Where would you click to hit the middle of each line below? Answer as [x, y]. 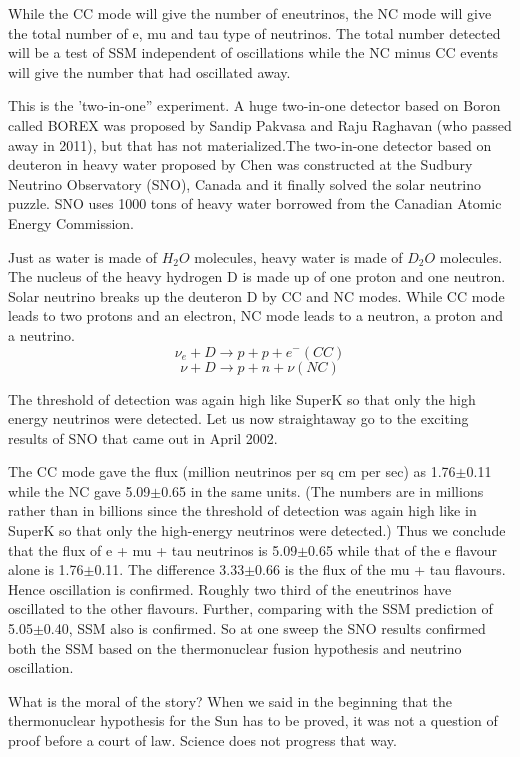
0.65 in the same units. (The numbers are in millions [322, 490]
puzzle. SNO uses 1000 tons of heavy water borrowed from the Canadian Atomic [255, 203]
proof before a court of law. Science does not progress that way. [202, 740]
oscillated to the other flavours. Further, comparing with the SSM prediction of [250, 608]
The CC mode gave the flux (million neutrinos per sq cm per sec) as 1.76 [232, 471]
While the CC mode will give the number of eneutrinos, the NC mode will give [250, 13]
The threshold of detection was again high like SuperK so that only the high [242, 398]
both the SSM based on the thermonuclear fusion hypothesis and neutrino [235, 647]
